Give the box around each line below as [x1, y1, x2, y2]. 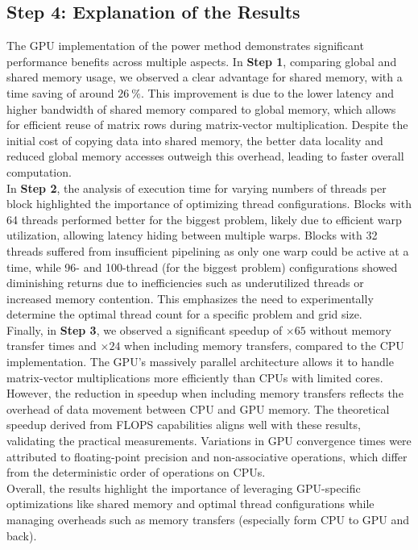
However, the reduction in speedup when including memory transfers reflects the [6, 385, 404, 402]
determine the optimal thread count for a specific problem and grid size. [6, 306, 362, 323]
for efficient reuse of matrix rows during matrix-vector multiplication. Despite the [6, 116, 408, 133]
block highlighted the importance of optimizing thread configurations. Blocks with [6, 195, 412, 212]
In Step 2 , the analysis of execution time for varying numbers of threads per [6, 179, 387, 196]
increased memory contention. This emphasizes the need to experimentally [6, 290, 374, 306]
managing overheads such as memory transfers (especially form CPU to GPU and [6, 511, 410, 528]
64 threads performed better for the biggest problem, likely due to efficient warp [6, 210, 402, 227]
